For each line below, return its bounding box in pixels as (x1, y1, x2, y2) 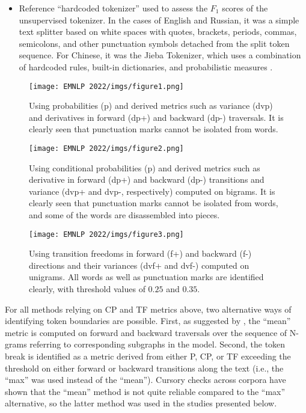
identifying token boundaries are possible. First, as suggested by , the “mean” (5, 314, 291, 327)
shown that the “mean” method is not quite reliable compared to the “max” (5, 385, 286, 397)
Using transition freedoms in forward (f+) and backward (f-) (29, 247, 252, 260)
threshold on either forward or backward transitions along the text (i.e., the (5, 361, 284, 374)
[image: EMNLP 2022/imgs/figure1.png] (29, 82, 184, 91)
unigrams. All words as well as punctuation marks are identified (29, 271, 264, 283)
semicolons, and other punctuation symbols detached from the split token (19, 37, 290, 49)
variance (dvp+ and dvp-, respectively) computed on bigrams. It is (29, 185, 275, 197)
